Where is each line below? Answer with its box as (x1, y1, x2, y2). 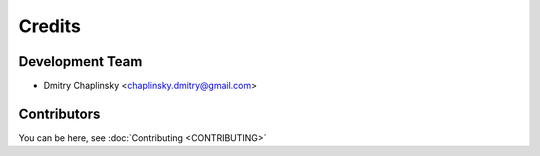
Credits (18, 15, 82, 37)
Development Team (18, 53, 143, 70)
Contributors (18, 105, 101, 122)
